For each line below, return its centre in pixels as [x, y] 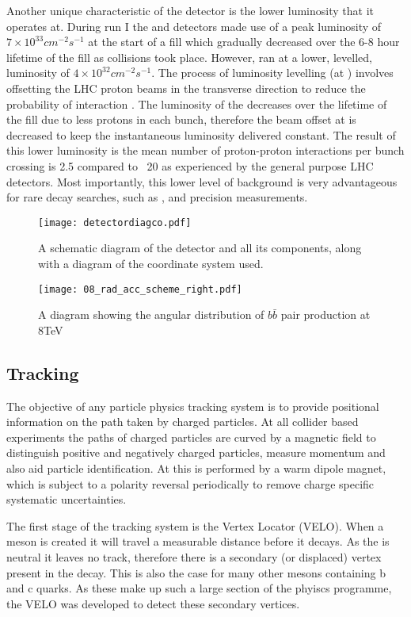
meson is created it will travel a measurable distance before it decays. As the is [198, 541]
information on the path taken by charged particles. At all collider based [183, 422]
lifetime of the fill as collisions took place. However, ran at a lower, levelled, [189, 57]
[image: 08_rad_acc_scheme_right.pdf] [140, 289]
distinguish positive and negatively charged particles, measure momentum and [196, 452]
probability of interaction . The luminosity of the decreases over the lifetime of [197, 103]
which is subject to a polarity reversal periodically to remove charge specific [190, 483]
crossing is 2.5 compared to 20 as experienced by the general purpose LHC [190, 165]
